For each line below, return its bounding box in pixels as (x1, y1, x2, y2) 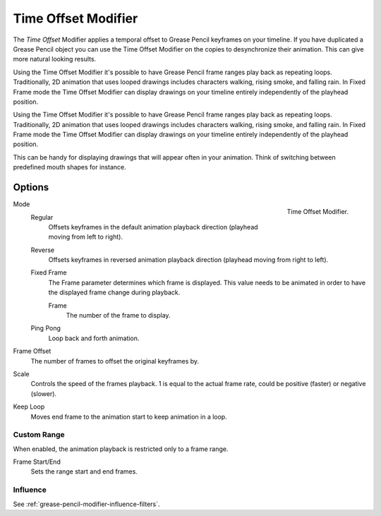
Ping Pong (30, 324, 61, 332)
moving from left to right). (48, 233, 123, 241)
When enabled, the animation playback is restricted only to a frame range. (13, 445, 229, 453)
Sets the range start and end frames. (30, 467, 138, 476)
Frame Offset (13, 347, 52, 356)
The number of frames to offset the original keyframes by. (30, 356, 200, 365)
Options (13, 181, 49, 193)
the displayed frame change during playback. (48, 288, 181, 296)
